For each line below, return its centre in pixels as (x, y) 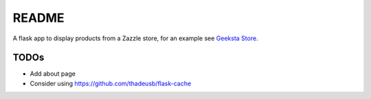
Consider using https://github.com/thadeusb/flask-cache (111, 83)
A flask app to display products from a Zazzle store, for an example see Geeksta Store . (135, 38)
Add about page (53, 74)
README (38, 18)
